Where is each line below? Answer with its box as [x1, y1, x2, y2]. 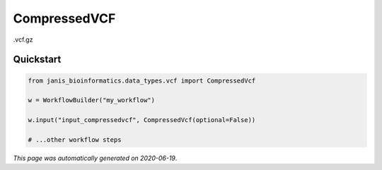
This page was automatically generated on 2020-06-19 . [13, 154, 178, 162]
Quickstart [13, 54, 62, 66]
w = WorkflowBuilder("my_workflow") [28, 96, 156, 104]
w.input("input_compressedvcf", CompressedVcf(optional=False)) [28, 116, 256, 124]
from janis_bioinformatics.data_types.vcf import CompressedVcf [28, 76, 256, 85]
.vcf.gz [13, 35, 33, 44]
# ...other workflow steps [28, 135, 122, 144]
